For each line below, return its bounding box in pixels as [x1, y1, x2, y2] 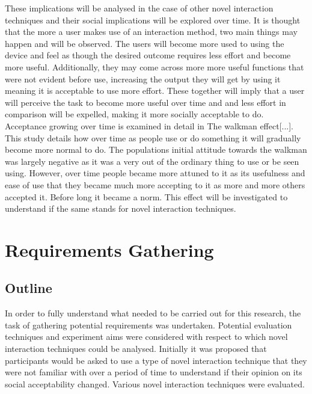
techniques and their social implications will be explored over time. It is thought [5, 13, 301, 26]
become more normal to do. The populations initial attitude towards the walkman [5, 143, 307, 156]
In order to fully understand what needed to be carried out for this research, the [5, 307, 301, 319]
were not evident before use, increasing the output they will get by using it [5, 72, 281, 85]
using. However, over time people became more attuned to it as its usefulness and [5, 167, 305, 179]
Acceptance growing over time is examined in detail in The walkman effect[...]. [5, 119, 293, 132]
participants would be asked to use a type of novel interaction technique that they [5, 354, 307, 366]
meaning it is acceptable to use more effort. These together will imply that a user [5, 84, 305, 97]
